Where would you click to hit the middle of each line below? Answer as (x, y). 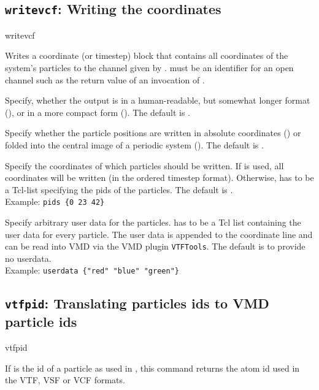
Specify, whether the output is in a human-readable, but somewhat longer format (158, 100)
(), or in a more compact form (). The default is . (98, 112)
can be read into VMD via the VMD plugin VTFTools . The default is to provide (155, 246)
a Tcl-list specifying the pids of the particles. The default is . (119, 189)
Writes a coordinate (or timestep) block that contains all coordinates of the (147, 55)
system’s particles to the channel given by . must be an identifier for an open (149, 67)
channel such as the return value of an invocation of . (105, 79)
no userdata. (28, 258)
